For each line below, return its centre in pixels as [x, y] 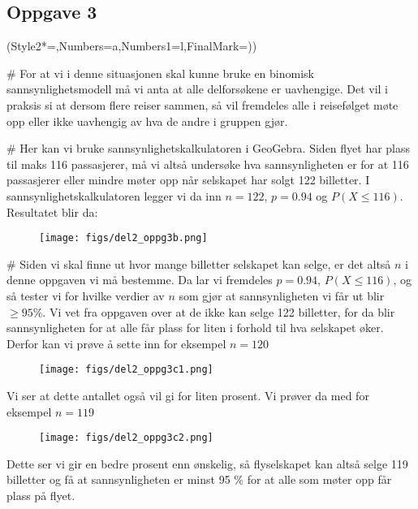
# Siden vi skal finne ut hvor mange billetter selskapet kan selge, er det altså [199, 263]
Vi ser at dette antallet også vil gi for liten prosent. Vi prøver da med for [188, 396]
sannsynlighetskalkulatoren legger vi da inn [114, 195]
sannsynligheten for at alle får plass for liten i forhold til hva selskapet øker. [195, 328]
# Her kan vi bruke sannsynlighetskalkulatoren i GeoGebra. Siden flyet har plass [209, 148]
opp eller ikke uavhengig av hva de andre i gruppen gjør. [147, 121]
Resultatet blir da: [52, 211]
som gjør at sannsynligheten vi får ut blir [282, 295]
